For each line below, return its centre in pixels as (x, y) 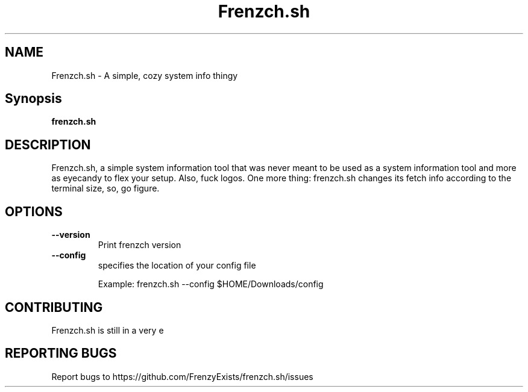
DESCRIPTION (48, 145)
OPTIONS (34, 211)
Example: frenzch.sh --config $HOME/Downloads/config (211, 284)
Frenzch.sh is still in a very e (108, 330)
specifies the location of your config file (177, 266)
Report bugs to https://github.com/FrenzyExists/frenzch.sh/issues (182, 376)
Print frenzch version (140, 245)
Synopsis (33, 99)
